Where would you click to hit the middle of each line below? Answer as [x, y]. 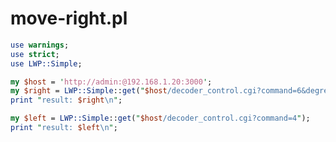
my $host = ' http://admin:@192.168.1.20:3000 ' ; [111, 82]
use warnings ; [40, 45]
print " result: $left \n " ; [64, 128]
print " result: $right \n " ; [66, 100]
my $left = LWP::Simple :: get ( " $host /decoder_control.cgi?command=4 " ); [160, 118]
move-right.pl [69, 18]
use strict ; [35, 54]
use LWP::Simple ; [46, 63]
